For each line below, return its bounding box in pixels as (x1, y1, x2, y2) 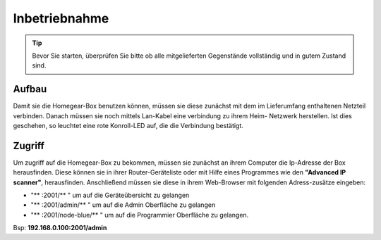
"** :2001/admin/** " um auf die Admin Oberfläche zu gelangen (30, 201, 216, 209)
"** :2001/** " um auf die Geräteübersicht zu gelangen (30, 191, 190, 200)
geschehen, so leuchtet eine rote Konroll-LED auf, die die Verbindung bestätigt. (13, 122, 243, 130)
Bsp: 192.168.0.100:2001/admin (13, 224, 107, 232)
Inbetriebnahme (13, 11, 109, 26)
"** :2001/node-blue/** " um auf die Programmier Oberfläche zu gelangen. (30, 210, 249, 219)
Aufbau (13, 83, 47, 95)
